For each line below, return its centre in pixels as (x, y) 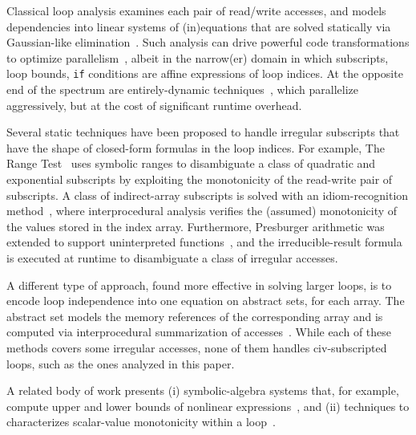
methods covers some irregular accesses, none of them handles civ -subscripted (197, 347)
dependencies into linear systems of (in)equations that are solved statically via (199, 26)
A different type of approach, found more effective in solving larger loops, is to (199, 285)
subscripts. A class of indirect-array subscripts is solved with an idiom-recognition (208, 195)
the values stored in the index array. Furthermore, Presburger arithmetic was (196, 226)
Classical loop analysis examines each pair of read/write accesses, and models (196, 10)
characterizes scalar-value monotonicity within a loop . (141, 422)
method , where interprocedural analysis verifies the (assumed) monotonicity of (202, 211)
